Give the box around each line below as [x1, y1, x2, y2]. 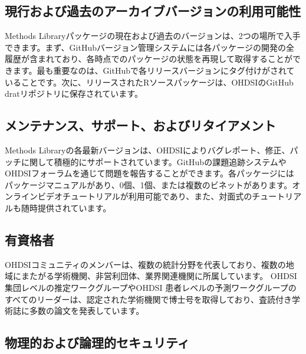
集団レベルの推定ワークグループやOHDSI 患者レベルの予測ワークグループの [5, 281, 297, 293]
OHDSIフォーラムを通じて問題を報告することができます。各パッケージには [5, 167, 294, 179]
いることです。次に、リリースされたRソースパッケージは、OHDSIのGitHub [5, 76, 294, 88]
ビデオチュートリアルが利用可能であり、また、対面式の [37, 190, 252, 202]
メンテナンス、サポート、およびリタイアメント [5, 116, 277, 135]
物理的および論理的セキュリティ [5, 333, 190, 352]
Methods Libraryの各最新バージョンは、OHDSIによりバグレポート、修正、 [5, 143, 290, 156]
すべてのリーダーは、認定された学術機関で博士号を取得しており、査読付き [5, 293, 292, 305]
